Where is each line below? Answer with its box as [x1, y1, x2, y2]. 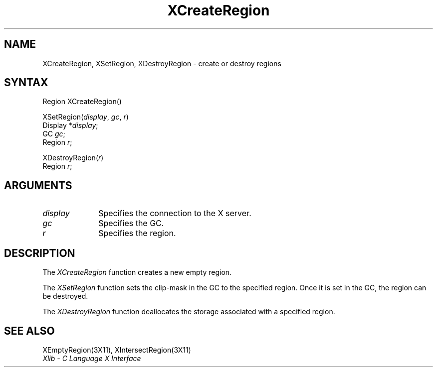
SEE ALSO [4, 324, 55, 337]
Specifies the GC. [98, 218, 164, 229]
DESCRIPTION [4, 247, 75, 259]
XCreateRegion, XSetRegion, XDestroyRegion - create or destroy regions [42, 59, 281, 68]
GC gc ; [42, 129, 65, 138]
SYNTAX [4, 76, 48, 89]
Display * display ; [42, 121, 98, 130]
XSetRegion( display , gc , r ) [42, 113, 129, 122]
